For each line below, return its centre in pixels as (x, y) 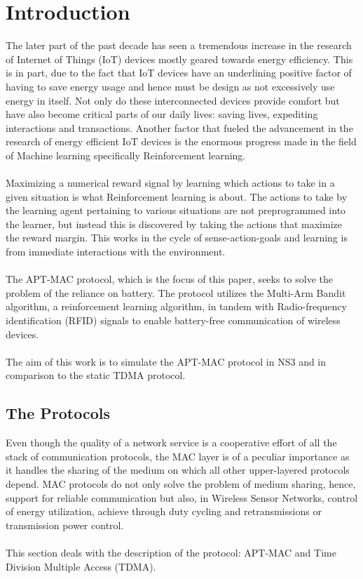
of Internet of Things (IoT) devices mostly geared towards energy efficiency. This (179, 59)
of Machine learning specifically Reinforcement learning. (126, 155)
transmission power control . (65, 525)
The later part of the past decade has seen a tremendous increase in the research (179, 45)
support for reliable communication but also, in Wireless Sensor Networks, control (182, 497)
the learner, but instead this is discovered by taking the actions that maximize (174, 224)
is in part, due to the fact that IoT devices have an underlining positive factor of (179, 73)
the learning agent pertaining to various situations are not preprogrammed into (176, 210)
